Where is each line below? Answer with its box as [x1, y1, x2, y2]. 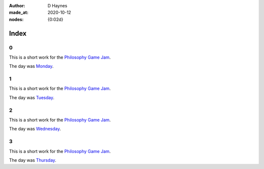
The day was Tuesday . [9, 94, 55, 100]
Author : [9, 3, 25, 8]
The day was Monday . [9, 63, 54, 69]
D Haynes [47, 3, 67, 8]
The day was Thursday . [9, 157, 56, 163]
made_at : [9, 10, 29, 16]
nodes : [9, 16, 24, 22]
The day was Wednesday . [9, 126, 61, 132]
